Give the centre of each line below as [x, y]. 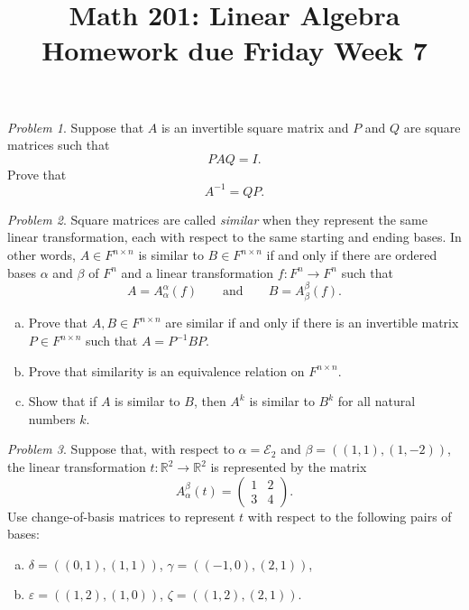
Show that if [63, 401]
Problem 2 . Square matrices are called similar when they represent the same [218, 219]
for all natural [377, 401]
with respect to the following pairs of [349, 516]
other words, [41, 255]
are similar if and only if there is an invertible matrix [312, 323]
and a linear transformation [198, 272]
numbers [52, 418]
